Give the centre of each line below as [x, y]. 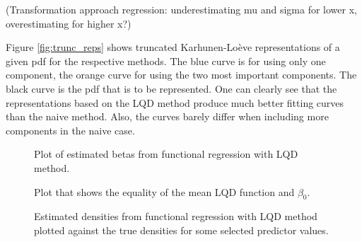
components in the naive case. [70, 130]
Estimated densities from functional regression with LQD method [176, 216]
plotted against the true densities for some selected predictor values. [181, 230]
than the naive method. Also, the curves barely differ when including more [167, 116]
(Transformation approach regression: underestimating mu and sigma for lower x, [181, 9]
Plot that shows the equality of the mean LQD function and [164, 191]
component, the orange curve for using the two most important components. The [181, 75]
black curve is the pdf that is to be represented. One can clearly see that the [171, 88]
